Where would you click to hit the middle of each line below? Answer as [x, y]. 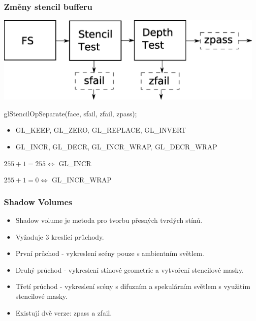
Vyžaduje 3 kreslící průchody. [60, 236]
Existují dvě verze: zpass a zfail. [64, 312]
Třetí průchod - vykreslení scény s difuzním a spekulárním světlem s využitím [133, 286]
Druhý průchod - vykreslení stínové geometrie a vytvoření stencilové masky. [129, 269]
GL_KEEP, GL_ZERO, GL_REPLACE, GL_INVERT [101, 130]
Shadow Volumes [38, 201]
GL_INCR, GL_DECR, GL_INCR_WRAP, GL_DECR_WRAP [116, 146]
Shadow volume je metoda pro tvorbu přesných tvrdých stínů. [109, 220]
